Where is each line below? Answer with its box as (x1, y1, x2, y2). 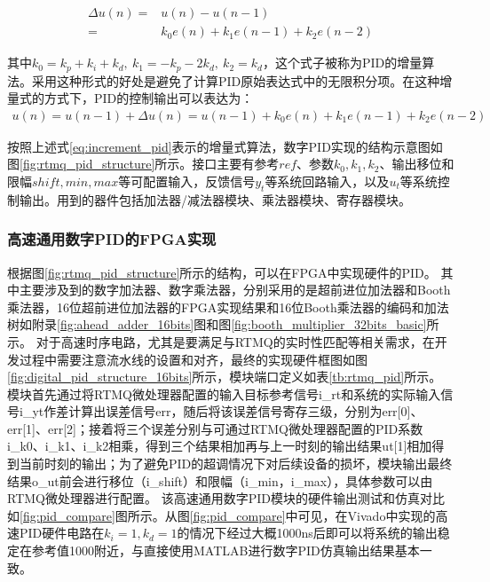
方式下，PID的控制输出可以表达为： (43, 89, 254, 107)
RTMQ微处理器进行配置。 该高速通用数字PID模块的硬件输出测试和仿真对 (7, 489, 432, 507)
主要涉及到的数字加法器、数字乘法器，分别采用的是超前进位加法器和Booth (19, 280, 451, 299)
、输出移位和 (379, 154, 454, 173)
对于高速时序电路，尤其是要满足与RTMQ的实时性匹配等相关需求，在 (36, 332, 435, 350)
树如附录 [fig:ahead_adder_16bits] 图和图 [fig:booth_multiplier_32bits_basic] (7, 315, 427, 334)
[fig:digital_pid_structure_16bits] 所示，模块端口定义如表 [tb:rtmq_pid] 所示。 (7, 367, 442, 386)
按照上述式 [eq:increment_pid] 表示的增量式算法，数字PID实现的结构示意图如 (7, 137, 443, 155)
